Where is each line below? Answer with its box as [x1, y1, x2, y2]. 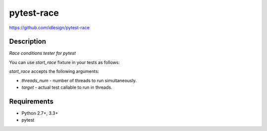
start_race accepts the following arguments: [9, 68, 99, 74]
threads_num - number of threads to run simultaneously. [21, 77, 137, 83]
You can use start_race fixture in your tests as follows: [9, 59, 120, 65]
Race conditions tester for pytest [9, 50, 76, 56]
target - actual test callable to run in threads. [21, 84, 112, 91]
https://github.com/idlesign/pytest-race [9, 25, 90, 31]
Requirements [9, 97, 54, 105]
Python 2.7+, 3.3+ [21, 110, 58, 116]
